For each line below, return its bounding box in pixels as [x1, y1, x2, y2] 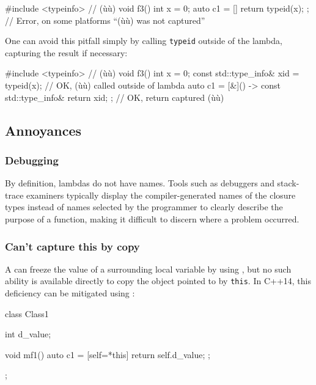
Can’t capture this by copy [5, 238, 140, 254]
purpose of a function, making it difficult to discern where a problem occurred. [5, 213, 299, 225]
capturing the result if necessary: [5, 46, 128, 59]
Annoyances [5, 120, 82, 139]
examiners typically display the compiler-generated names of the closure [26, 188, 296, 201]
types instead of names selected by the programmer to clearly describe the [5, 200, 283, 213]
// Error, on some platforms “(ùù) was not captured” [5, 13, 205, 26]
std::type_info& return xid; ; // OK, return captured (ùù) [5, 90, 224, 103]
